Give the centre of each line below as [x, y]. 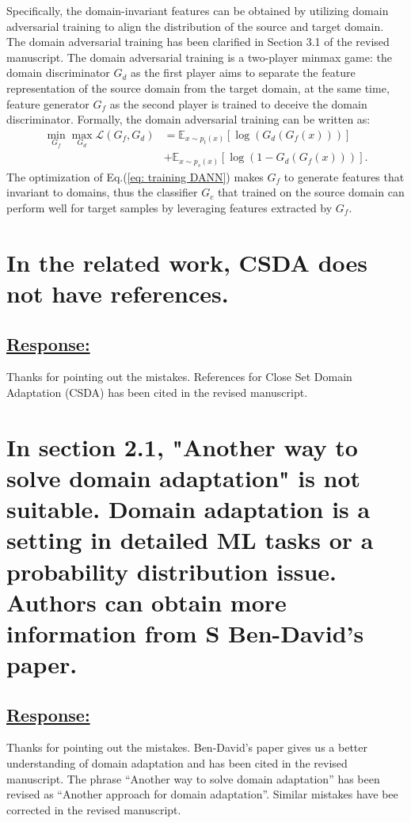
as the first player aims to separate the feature [243, 72]
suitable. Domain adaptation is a [188, 509]
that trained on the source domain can [311, 192]
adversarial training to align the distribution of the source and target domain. [195, 26]
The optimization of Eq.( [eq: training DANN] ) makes [135, 176]
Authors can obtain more [147, 602]
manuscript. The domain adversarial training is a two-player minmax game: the [199, 57]
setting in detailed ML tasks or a [190, 540]
